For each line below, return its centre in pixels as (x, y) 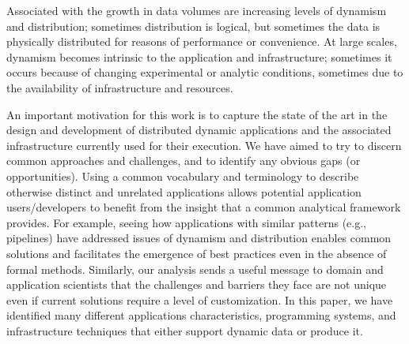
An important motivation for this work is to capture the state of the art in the (197, 114)
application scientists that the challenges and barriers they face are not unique (197, 284)
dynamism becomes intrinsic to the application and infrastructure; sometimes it (199, 56)
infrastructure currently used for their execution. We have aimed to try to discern (204, 145)
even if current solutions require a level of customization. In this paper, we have (200, 299)
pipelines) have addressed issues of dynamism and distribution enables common (199, 238)
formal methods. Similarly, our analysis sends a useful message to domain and (195, 269)
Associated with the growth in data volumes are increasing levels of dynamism (197, 10)
